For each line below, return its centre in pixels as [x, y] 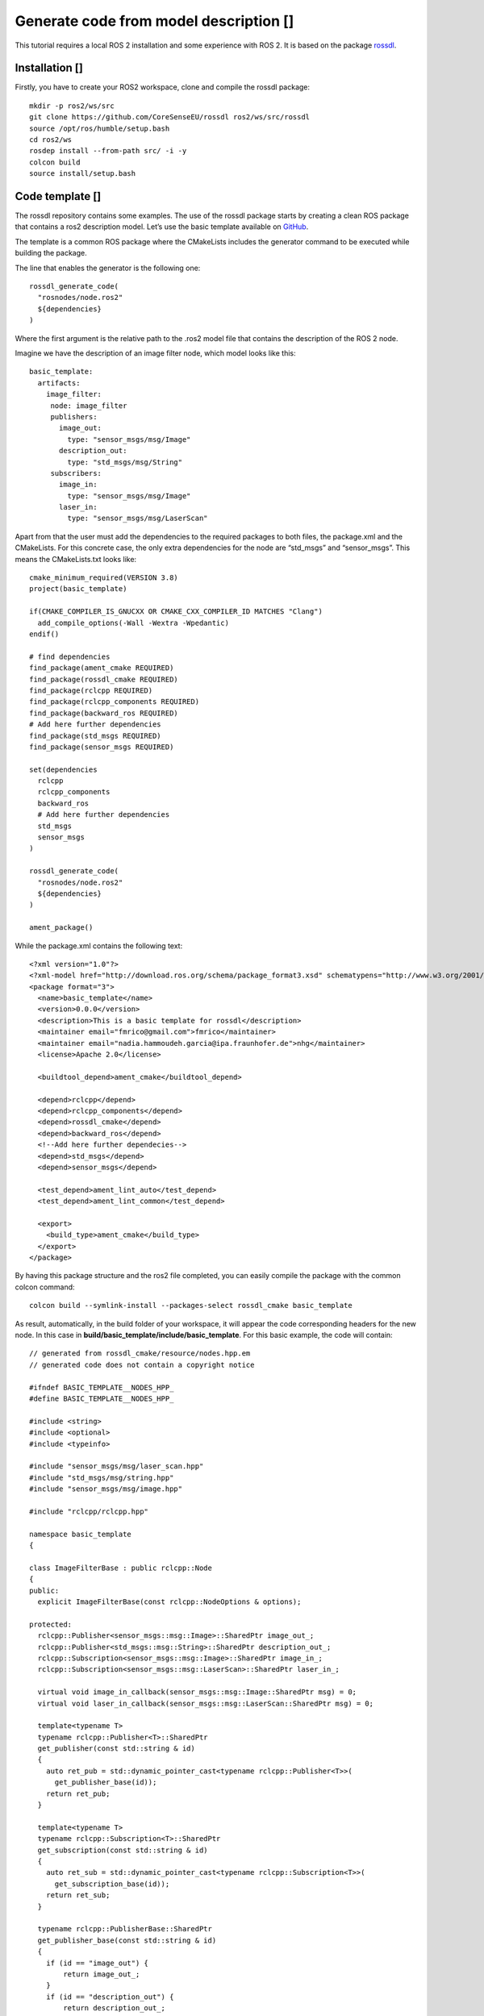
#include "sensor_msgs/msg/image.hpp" [106, 1489]
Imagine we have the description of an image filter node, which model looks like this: [155, 353]
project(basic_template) [78, 589]
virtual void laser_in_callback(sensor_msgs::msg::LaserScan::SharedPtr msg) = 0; [206, 1703]
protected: [51, 1624]
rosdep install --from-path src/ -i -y [108, 151]
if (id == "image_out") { [97, 1963]
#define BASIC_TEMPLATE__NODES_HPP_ [102, 1398]
